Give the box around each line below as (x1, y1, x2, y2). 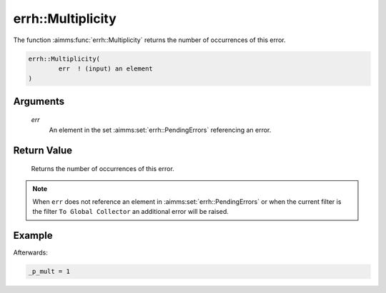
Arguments (13, 95, 65, 107)
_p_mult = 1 (28, 267, 71, 276)
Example (13, 230, 53, 242)
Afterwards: (13, 248, 48, 257)
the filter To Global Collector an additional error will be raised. (32, 207, 229, 216)
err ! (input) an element (58, 64, 153, 73)
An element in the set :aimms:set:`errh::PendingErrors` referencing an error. (49, 125, 272, 134)
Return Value (13, 144, 73, 156)
